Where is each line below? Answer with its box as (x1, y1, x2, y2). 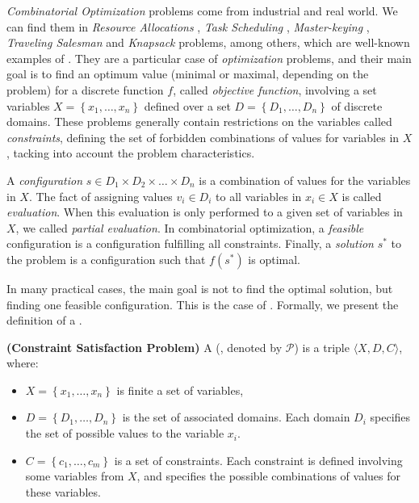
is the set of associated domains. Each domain (122, 409, 350, 425)
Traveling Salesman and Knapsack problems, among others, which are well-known (6, 34, 410, 51)
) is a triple (294, 338, 350, 355)
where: (6, 354, 39, 371)
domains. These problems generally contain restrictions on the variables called (6, 113, 392, 130)
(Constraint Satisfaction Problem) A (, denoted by (6, 338, 283, 355)
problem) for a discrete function (6, 81, 164, 98)
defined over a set (144, 97, 231, 114)
